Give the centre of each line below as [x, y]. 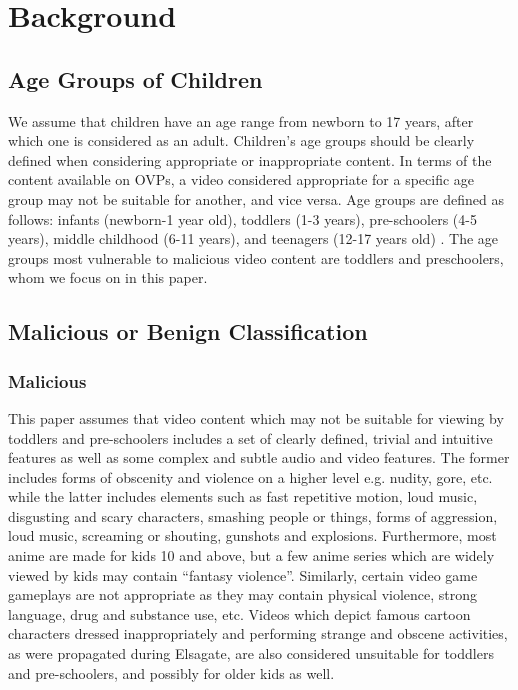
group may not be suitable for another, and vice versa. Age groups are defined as [256, 198]
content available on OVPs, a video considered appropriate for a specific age [241, 179]
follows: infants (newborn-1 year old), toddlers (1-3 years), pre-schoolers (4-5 [242, 218]
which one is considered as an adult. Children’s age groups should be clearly [241, 140]
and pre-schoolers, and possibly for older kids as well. [171, 672]
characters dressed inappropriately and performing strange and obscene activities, [258, 633]
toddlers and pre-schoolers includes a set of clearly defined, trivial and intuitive [250, 437]
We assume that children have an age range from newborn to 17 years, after [241, 120]
